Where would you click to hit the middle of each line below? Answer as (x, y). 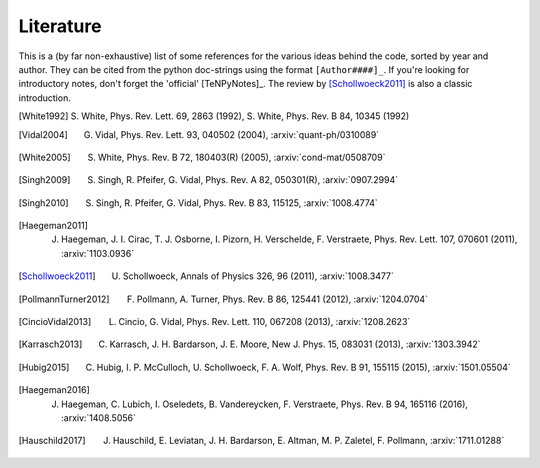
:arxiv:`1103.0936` (98, 253)
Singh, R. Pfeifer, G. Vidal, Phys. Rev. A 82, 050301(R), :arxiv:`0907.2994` (248, 180)
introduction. (45, 97)
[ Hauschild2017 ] (52, 441)
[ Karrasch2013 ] (50, 344)
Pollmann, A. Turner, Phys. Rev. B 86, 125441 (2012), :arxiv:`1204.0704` (282, 299)
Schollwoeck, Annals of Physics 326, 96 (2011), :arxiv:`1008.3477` (258, 276)
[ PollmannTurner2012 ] (64, 299)
